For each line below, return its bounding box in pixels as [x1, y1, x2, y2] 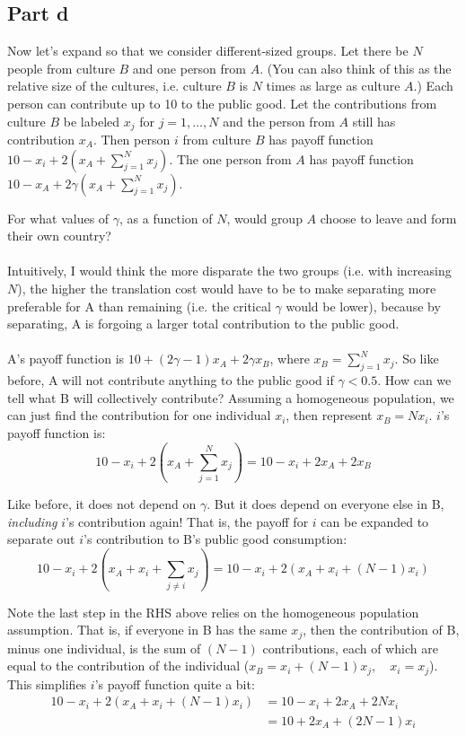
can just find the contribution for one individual [7, 406, 271, 425]
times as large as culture [266, 76, 400, 95]
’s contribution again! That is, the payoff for [65, 512, 309, 530]
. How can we [377, 371, 452, 390]
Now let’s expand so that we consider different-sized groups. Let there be [7, 41, 409, 60]
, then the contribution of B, [303, 620, 460, 639]
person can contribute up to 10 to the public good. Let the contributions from [7, 93, 437, 112]
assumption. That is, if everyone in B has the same [7, 620, 287, 639]
